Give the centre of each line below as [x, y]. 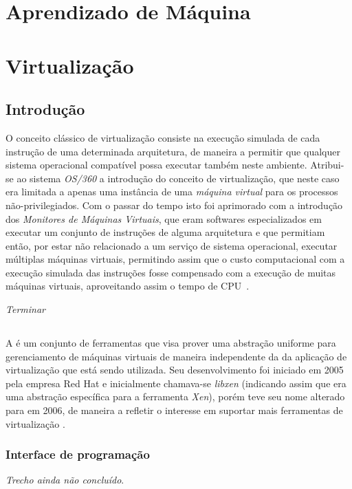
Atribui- [327, 165]
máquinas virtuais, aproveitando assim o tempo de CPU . [128, 286]
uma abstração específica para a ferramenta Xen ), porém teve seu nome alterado [175, 396]
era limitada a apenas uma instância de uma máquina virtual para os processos [172, 192]
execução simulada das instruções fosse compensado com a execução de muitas [171, 272]
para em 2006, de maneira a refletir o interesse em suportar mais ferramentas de [174, 410]
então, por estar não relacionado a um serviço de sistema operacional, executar [172, 245]
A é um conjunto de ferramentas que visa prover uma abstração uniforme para [171, 343]
